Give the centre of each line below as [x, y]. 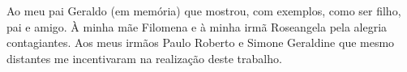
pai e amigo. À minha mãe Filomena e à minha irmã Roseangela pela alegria [197, 26]
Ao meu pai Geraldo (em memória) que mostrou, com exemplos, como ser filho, [204, 11]
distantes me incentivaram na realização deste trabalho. [144, 58]
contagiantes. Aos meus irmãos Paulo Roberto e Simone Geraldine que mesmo [201, 42]
